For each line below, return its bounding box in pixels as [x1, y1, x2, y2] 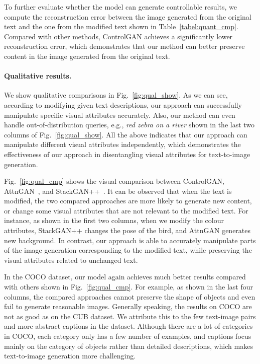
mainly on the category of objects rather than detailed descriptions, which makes [4, 340, 253, 351]
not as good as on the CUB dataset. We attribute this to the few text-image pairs [4, 311, 256, 321]
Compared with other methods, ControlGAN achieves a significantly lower [4, 31, 233, 41]
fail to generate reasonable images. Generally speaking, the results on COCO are [4, 301, 252, 312]
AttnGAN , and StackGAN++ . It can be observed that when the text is [4, 185, 232, 196]
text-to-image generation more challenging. [4, 350, 136, 361]
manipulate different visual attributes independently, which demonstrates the [4, 139, 241, 150]
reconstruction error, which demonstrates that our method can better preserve [4, 41, 245, 51]
